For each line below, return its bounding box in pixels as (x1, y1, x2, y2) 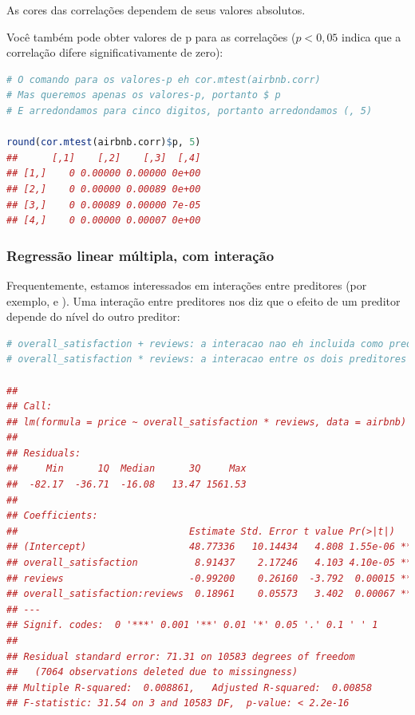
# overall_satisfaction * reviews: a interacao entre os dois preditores (6, 354, 407, 365)
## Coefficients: (6, 510, 98, 522)
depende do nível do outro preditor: (6, 308, 180, 325)
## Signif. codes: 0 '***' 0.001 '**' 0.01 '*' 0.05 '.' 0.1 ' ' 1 (6, 619, 378, 631)
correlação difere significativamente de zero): (6, 44, 223, 61)
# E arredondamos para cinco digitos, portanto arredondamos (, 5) (6, 105, 373, 117)
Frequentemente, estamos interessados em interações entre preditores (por (6, 276, 367, 293)
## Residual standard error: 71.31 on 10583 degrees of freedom (6, 650, 355, 662)
